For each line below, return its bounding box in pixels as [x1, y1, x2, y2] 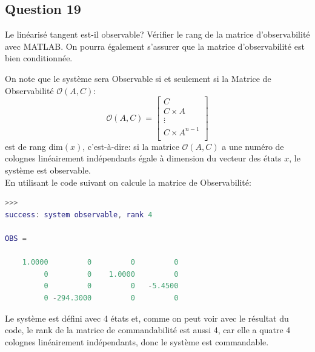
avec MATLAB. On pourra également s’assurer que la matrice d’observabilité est [5, 39, 305, 52]
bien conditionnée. [5, 52, 73, 64]
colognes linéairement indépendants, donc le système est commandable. [5, 335, 269, 348]
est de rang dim [5, 140, 63, 152]
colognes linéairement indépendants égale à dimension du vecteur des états [5, 152, 282, 164]
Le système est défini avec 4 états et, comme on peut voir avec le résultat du [5, 311, 289, 324]
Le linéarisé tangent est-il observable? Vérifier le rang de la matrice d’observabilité [5, 28, 310, 41]
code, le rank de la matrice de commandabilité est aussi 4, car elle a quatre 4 [5, 323, 291, 336]
